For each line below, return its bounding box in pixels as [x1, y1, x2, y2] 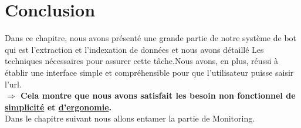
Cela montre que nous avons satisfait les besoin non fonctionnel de [21, 89, 296, 102]
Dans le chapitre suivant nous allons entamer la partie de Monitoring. [5, 112, 255, 124]
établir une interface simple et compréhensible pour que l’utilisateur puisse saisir [5, 66, 294, 78]
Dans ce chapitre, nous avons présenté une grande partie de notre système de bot [5, 32, 297, 44]
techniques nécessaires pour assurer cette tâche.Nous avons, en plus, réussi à [5, 55, 279, 67]
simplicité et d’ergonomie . [5, 100, 111, 113]
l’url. [5, 78, 22, 90]
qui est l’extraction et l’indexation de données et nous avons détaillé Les [5, 43, 264, 55]
